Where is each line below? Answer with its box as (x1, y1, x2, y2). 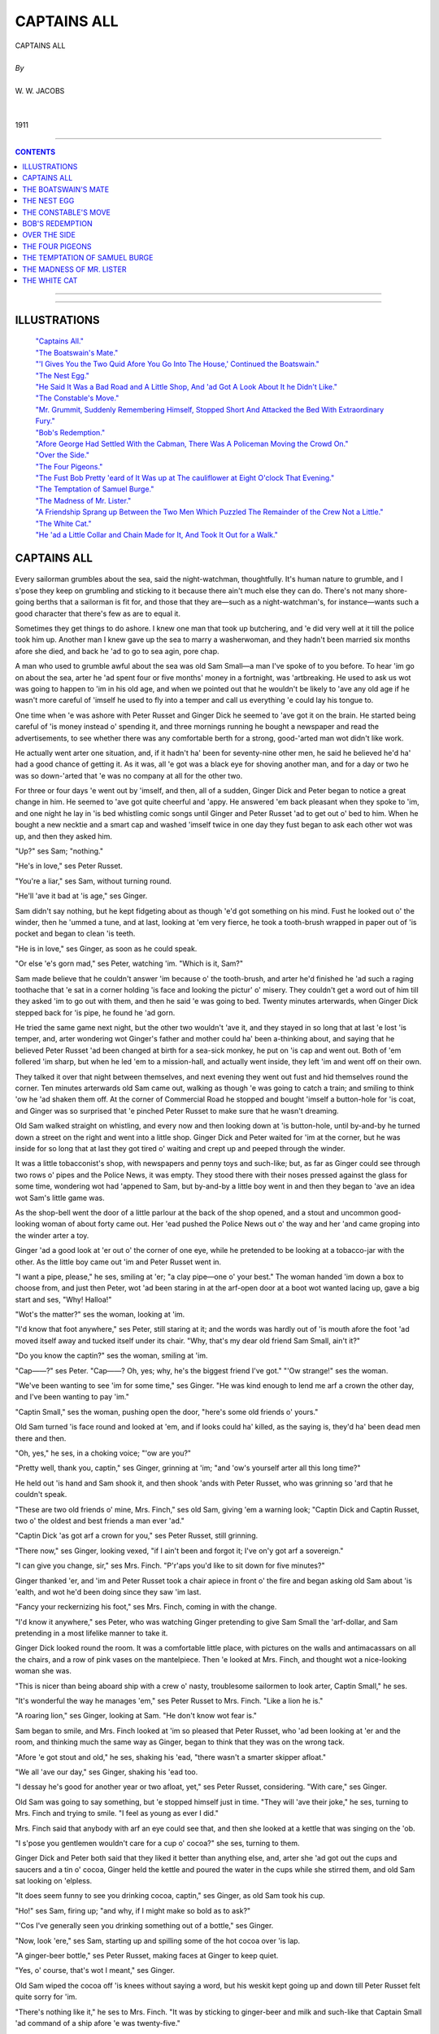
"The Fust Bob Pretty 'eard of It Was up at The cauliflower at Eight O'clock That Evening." (35, 473, 335, 483)
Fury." (35, 416, 56, 426)
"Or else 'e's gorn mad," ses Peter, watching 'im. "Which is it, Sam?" (15, 958, 244, 968)
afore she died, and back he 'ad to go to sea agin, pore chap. (15, 646, 219, 656)
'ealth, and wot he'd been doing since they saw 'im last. (15, 1587, 202, 1596)
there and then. (15, 1433, 67, 1443)
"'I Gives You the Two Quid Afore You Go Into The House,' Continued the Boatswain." (35, 359, 320, 369)
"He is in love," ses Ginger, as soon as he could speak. (15, 944, 198, 954)
